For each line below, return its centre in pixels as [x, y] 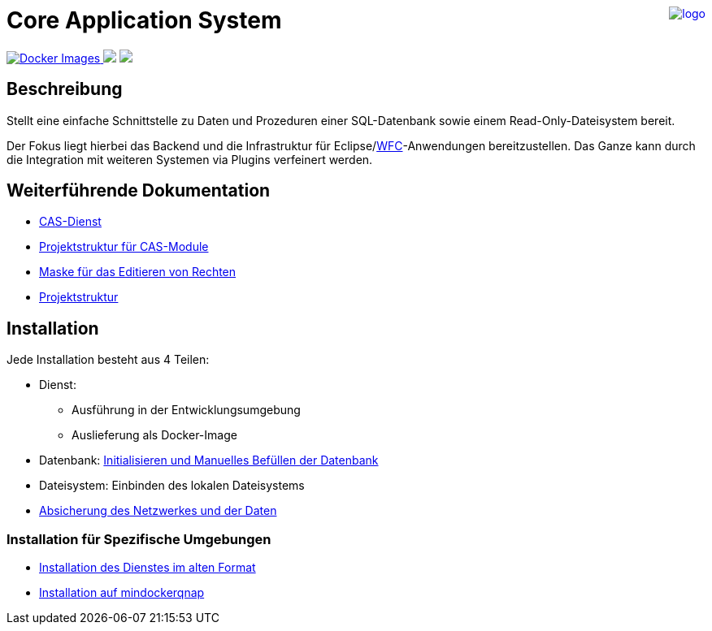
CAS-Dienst [70, 222]
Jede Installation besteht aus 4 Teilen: [108, 360]
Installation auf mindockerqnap [122, 593]
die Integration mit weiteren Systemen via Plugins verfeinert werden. [190, 159]
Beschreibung [65, 89]
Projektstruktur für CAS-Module [124, 247]
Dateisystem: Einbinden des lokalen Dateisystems [172, 486]
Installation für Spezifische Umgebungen [139, 539]
